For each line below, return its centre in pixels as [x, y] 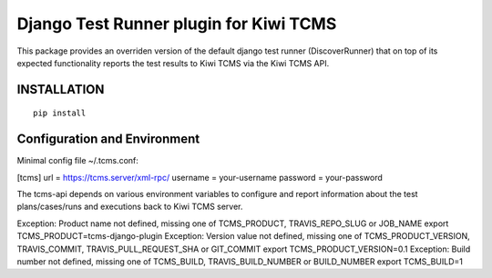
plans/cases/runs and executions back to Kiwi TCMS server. [130, 207]
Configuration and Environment [108, 139]
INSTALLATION [61, 89]
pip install [60, 113]
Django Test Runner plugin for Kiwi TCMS [177, 24]
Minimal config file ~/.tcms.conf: [77, 161]
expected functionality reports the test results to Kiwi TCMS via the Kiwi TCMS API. [173, 63]
